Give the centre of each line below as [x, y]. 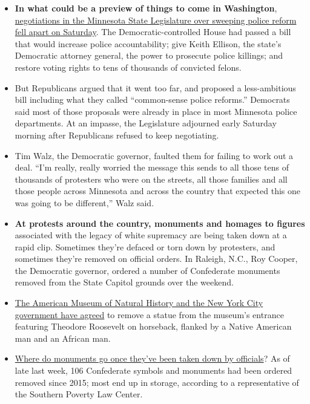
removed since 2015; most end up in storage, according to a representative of [157, 382]
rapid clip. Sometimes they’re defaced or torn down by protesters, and [145, 246]
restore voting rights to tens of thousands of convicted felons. [128, 67]
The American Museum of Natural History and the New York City [139, 303]
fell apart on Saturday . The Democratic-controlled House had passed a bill [153, 32]
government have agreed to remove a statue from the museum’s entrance [149, 314]
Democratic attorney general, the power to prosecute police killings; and [149, 55]
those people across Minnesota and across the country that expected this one [157, 191]
